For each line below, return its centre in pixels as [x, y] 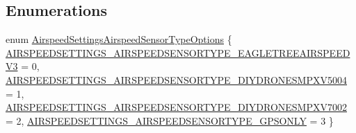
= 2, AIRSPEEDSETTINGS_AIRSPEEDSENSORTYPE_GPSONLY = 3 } [170, 120]
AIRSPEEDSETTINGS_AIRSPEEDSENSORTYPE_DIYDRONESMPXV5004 [176, 79]
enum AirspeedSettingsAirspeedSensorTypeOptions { [119, 39]
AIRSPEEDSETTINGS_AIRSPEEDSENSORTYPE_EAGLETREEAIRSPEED [178, 52]
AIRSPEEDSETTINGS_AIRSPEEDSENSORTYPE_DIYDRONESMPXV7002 [176, 107]
